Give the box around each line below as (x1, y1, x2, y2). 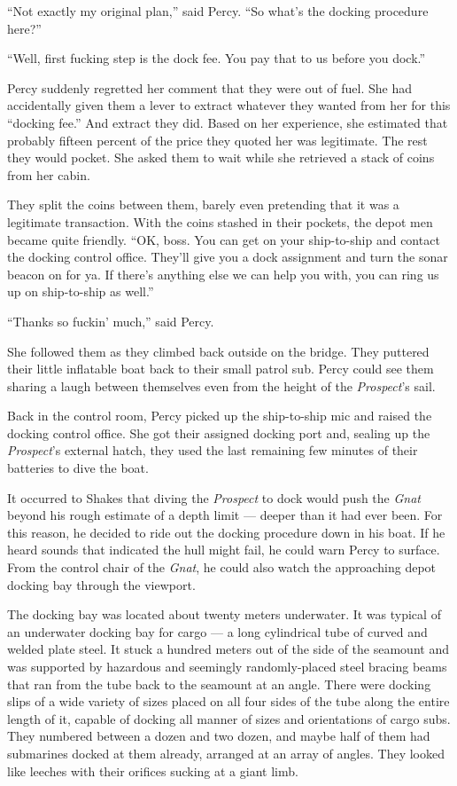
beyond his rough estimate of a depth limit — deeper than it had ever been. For (7, 506, 443, 524)
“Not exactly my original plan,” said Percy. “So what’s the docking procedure (7, 2, 429, 20)
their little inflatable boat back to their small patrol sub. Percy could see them (7, 359, 434, 378)
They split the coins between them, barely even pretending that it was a (7, 195, 399, 214)
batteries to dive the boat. (7, 459, 149, 477)
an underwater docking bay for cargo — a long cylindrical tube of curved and (7, 622, 428, 641)
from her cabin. (7, 165, 90, 184)
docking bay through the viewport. (7, 575, 196, 593)
